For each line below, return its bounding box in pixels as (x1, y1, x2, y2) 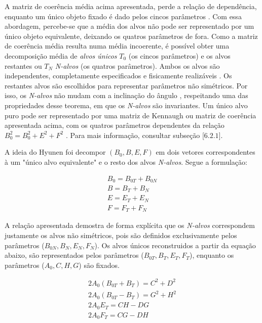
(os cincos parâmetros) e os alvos (128, 50, 231, 61)
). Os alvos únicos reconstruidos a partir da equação (94, 240, 256, 250)
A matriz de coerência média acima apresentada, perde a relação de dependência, (5, 1, 257, 11)
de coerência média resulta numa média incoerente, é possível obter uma (5, 40, 230, 51)
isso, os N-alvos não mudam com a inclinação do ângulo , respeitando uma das (5, 90, 248, 101)
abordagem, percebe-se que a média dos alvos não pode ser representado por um (5, 21, 254, 31)
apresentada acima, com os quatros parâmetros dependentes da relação (5, 120, 224, 130)
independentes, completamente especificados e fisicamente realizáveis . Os (5, 70, 232, 81)
